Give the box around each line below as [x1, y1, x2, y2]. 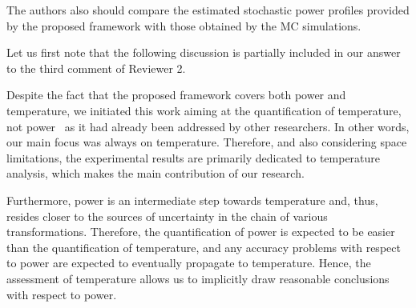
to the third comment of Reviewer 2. [6, 59, 186, 76]
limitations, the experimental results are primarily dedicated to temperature [6, 149, 381, 166]
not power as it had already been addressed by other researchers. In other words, [6, 118, 410, 134]
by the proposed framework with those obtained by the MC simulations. [6, 17, 361, 34]
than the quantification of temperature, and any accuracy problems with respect [6, 238, 401, 255]
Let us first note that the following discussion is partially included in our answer [6, 44, 401, 61]
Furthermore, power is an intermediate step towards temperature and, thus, [6, 191, 378, 208]
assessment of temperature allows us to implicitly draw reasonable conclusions [6, 270, 390, 286]
